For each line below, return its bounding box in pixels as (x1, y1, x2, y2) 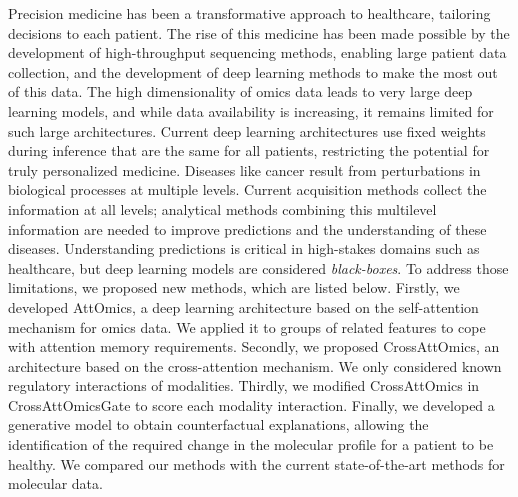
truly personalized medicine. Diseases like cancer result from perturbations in (8, 159, 481, 180)
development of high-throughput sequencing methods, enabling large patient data (8, 42, 507, 63)
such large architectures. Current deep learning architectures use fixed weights (8, 120, 486, 141)
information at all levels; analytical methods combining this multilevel (8, 198, 437, 219)
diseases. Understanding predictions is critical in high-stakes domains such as (8, 238, 480, 259)
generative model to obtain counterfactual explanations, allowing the (8, 414, 429, 435)
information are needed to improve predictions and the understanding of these (8, 218, 487, 239)
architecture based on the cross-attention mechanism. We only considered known (8, 355, 502, 376)
